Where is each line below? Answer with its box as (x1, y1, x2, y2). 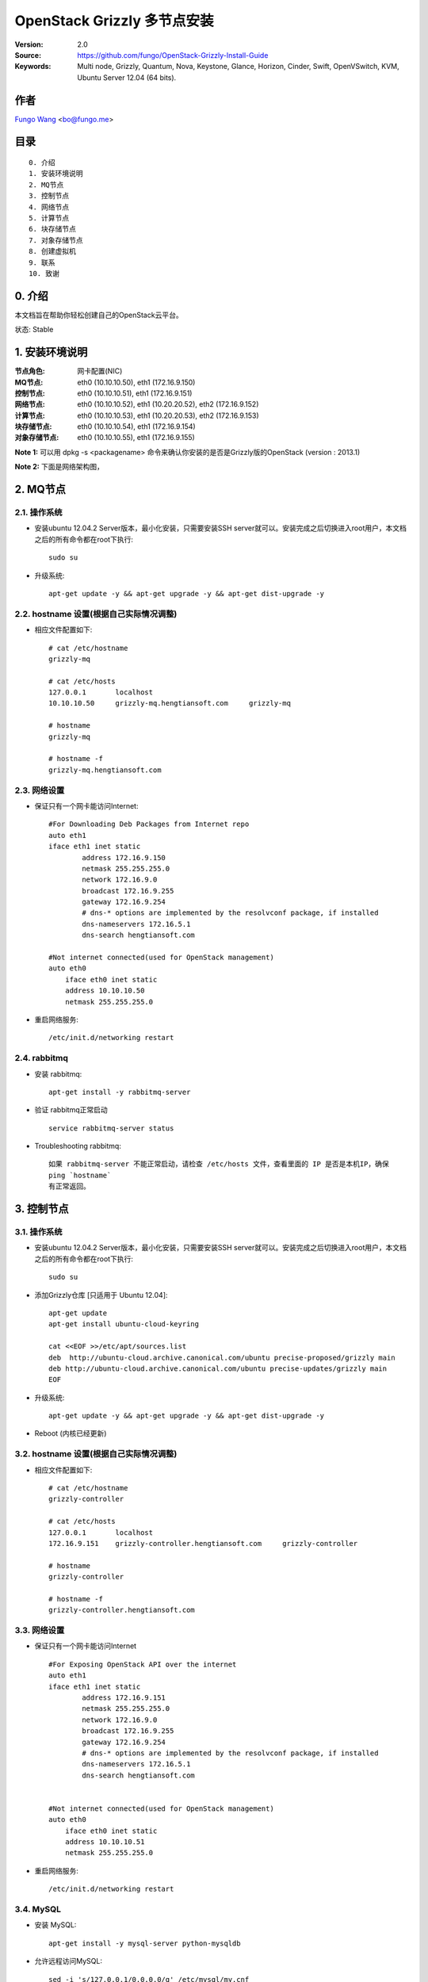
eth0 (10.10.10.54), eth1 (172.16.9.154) (77, 422, 196, 431)
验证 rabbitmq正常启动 (34, 1105, 109, 1115)
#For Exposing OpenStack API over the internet (48, 1659, 237, 1669)
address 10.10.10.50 (64, 986, 145, 995)
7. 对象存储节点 (29, 235, 83, 245)
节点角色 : (14, 366, 45, 376)
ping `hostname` (48, 1170, 112, 1180)
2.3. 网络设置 (14, 785, 65, 796)
